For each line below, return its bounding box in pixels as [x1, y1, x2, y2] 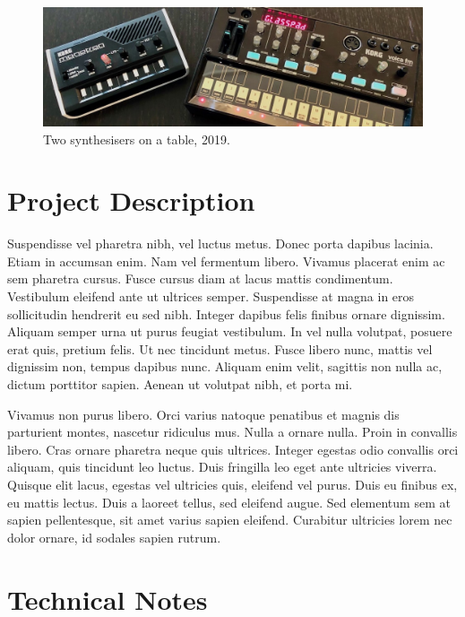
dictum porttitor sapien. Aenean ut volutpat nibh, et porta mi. [7, 374, 353, 393]
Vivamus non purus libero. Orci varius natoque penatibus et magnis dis [7, 404, 400, 423]
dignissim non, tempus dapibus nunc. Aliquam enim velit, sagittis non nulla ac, [7, 357, 443, 376]
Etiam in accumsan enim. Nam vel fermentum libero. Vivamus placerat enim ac [7, 251, 445, 270]
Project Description [7, 182, 255, 219]
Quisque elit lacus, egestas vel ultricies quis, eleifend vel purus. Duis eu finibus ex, [7, 474, 458, 493]
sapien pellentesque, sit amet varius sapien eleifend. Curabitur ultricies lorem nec [7, 510, 452, 529]
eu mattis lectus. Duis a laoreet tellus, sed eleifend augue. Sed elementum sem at [7, 492, 451, 511]
